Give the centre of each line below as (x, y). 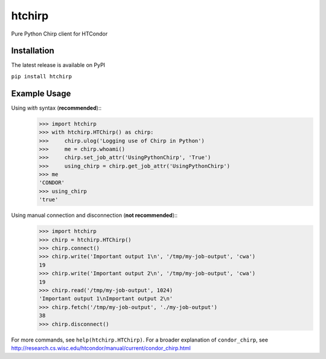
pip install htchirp (42, 76)
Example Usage (41, 93)
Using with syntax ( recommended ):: (56, 108)
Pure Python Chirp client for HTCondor (59, 34)
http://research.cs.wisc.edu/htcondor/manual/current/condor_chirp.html (101, 348)
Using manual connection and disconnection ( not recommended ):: (94, 215)
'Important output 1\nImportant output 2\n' (106, 299)
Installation (33, 51)
